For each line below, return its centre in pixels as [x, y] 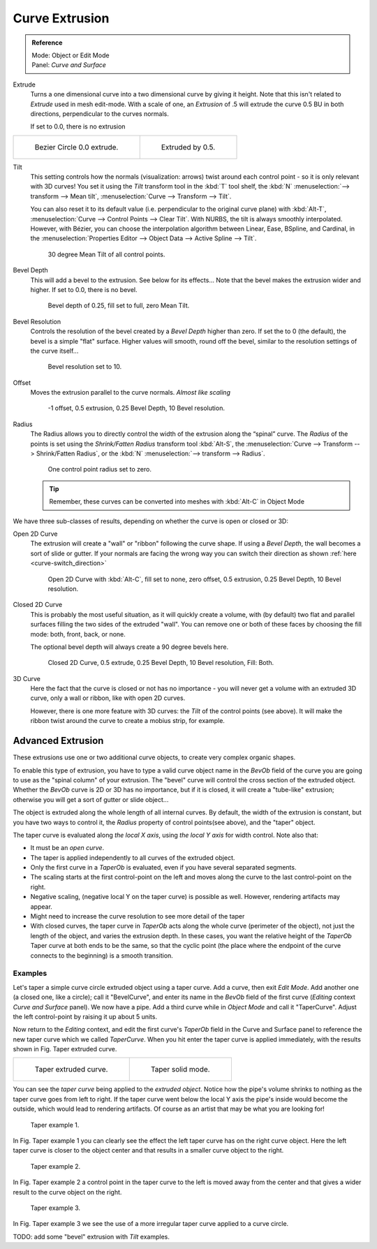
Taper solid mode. [180, 1069]
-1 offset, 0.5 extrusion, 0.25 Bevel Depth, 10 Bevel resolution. [136, 408]
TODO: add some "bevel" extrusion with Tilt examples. [91, 1236]
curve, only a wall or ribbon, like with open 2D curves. [108, 698]
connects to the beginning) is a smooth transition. [102, 955]
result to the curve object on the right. [67, 1192]
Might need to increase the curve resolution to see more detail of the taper [138, 916]
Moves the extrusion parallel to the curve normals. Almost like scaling [130, 393]
